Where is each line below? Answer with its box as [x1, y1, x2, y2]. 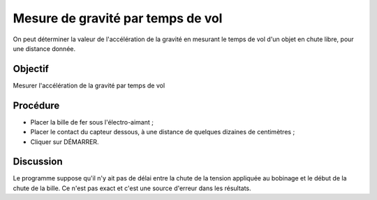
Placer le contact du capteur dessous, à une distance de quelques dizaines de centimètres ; [30, 128, 295, 136]
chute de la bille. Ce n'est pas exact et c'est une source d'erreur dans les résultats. [13, 184, 251, 192]
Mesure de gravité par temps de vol [13, 10, 223, 26]
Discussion [13, 156, 63, 168]
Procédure [13, 99, 60, 111]
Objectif [13, 63, 49, 75]
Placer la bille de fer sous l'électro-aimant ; [30, 117, 154, 126]
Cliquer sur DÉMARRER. [30, 137, 99, 146]
